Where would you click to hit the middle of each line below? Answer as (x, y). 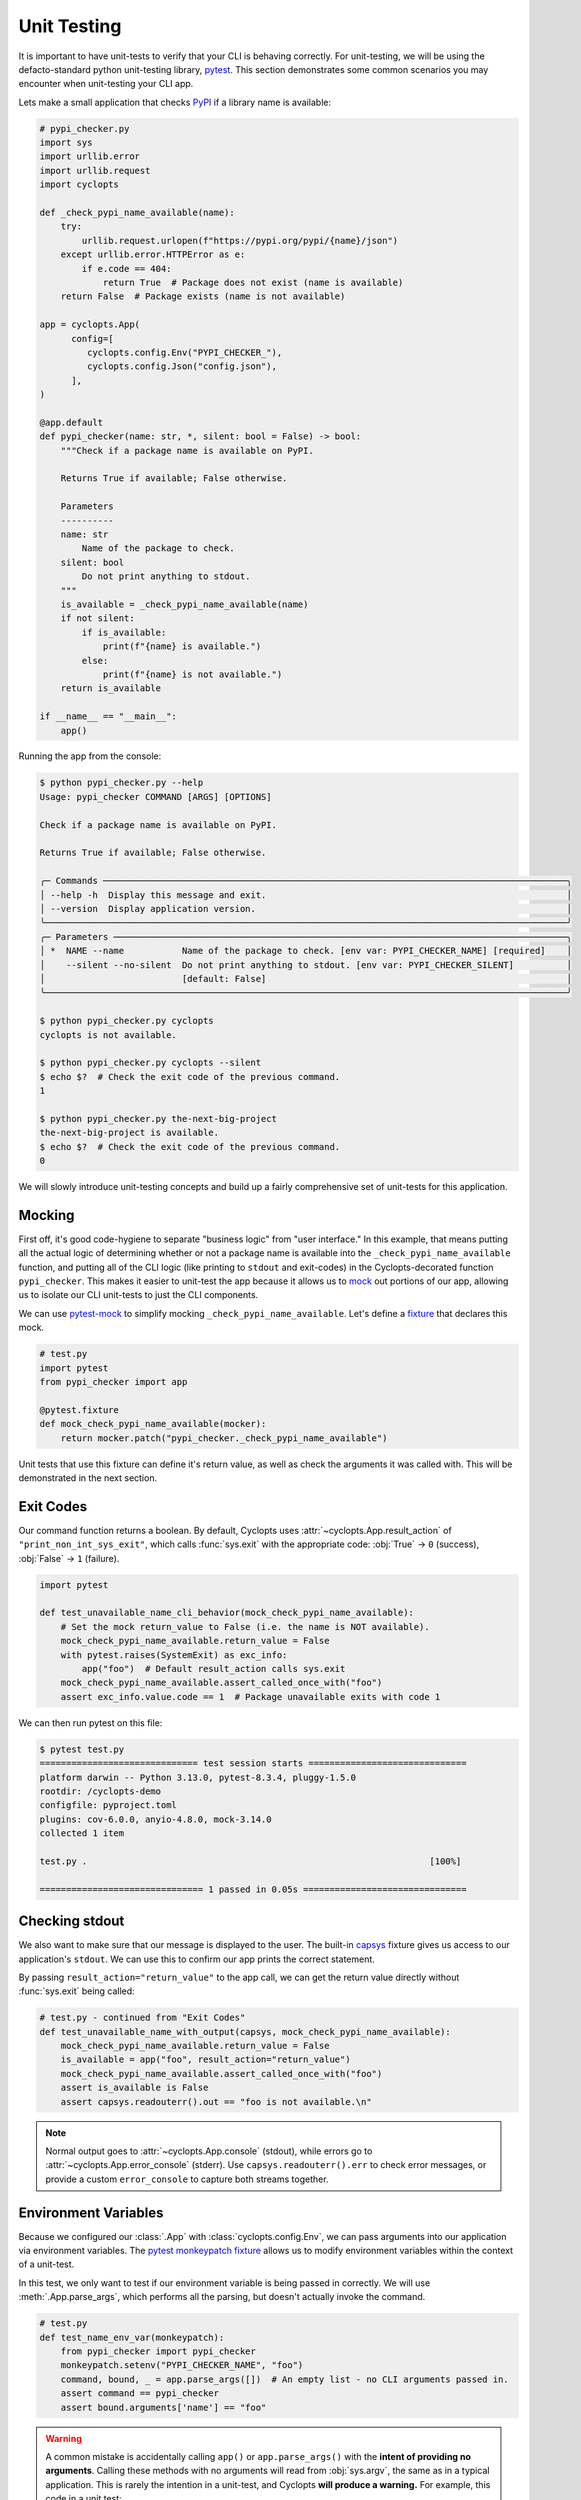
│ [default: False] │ (305, 978)
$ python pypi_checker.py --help (121, 783)
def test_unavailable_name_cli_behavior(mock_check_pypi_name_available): (227, 1613)
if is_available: (124, 632)
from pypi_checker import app (113, 1382)
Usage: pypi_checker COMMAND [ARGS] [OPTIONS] (155, 796)
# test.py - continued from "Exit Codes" (142, 2018)
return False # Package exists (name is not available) (203, 296)
